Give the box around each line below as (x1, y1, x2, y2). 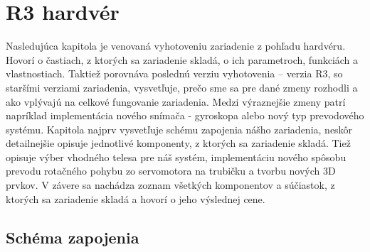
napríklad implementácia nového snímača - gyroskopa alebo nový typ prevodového (6, 108, 364, 123)
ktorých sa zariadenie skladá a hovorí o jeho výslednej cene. (6, 191, 265, 206)
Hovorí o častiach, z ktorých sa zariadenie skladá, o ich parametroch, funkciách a (6, 52, 359, 67)
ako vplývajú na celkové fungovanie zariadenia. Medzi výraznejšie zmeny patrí (6, 94, 346, 109)
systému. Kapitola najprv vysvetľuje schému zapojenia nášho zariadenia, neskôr (6, 121, 353, 136)
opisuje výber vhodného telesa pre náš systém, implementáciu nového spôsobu (6, 149, 347, 164)
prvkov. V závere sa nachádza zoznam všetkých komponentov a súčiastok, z (6, 177, 335, 192)
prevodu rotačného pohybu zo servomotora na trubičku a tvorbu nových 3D (6, 163, 336, 178)
